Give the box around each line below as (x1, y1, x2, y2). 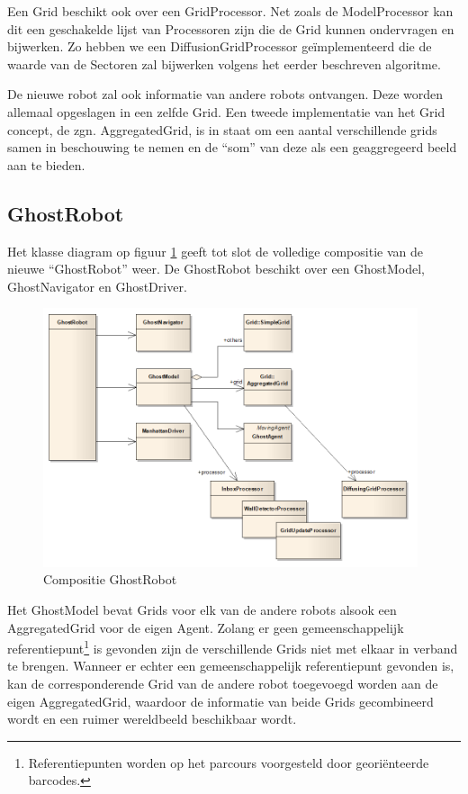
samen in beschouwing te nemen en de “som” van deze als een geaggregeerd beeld (7, 138, 457, 157)
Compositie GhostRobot (43, 570, 177, 589)
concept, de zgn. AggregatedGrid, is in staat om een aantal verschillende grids (7, 120, 437, 139)
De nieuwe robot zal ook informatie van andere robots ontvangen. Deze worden (7, 85, 444, 104)
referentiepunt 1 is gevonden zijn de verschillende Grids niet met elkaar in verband (7, 636, 458, 657)
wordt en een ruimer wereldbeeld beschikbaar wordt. (7, 709, 297, 728)
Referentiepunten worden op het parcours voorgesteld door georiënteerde (28, 753, 429, 771)
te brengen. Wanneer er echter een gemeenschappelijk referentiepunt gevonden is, (7, 656, 454, 675)
